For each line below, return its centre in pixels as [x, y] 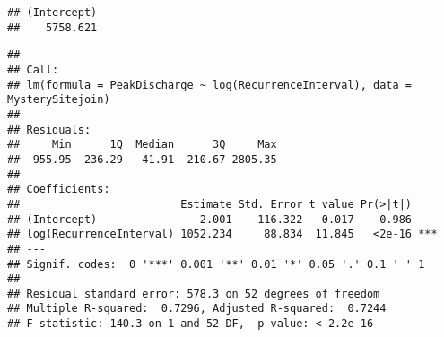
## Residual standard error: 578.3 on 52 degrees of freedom [194, 294]
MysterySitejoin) [59, 100]
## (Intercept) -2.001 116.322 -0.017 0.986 [210, 219]
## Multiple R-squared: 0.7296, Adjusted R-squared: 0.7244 [197, 309]
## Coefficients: [59, 190]
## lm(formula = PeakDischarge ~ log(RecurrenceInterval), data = [210, 85]
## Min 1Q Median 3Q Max [142, 145]
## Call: [33, 69]
